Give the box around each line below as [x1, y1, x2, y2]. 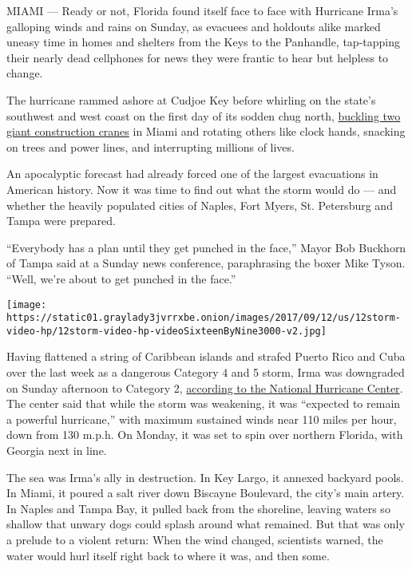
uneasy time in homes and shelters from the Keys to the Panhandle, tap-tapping [6, 34, 400, 50]
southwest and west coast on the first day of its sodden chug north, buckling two [6, 107, 401, 124]
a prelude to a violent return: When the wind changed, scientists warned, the [6, 531, 383, 547]
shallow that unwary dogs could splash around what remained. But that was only [6, 516, 405, 532]
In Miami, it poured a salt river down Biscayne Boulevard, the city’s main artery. [6, 484, 405, 501]
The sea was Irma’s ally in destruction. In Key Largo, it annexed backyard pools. [6, 468, 404, 485]
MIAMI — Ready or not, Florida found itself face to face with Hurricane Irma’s [6, 2, 398, 18]
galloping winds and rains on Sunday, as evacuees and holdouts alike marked [6, 18, 381, 34]
